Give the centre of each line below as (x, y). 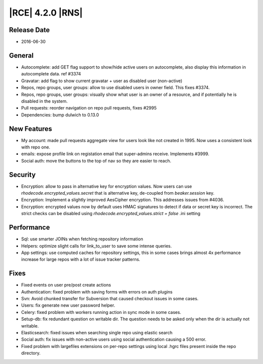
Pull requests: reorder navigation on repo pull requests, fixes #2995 (89, 108)
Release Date (29, 30)
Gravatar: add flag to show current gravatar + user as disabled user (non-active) (102, 81)
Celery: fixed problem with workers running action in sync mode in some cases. (101, 312)
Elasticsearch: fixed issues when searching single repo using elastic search (97, 332)
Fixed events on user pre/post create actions (66, 285)
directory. (31, 353)
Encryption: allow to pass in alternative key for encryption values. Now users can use (107, 186)
